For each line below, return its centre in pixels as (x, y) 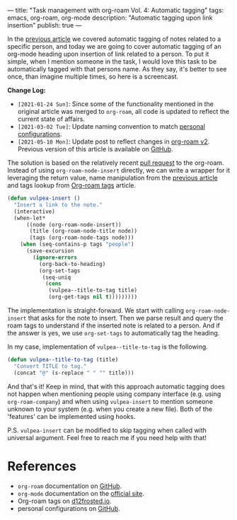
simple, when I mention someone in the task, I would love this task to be (112, 62)
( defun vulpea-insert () (44, 198)
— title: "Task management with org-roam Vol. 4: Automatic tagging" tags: (116, 10)
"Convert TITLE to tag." (50, 366)
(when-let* (30, 218)
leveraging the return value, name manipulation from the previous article (112, 178)
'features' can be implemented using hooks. (71, 416)
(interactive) (34, 212)
